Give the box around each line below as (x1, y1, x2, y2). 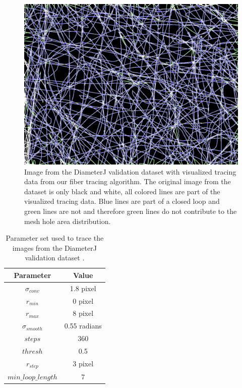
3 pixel (73, 358, 94, 369)
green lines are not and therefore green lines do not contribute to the (24, 205, 237, 216)
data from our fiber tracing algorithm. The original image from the (24, 176, 231, 187)
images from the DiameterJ (12, 242, 97, 253)
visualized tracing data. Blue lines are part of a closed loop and (24, 196, 220, 206)
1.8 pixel (70, 283, 96, 293)
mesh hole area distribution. (24, 215, 111, 226)
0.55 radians (64, 320, 102, 331)
